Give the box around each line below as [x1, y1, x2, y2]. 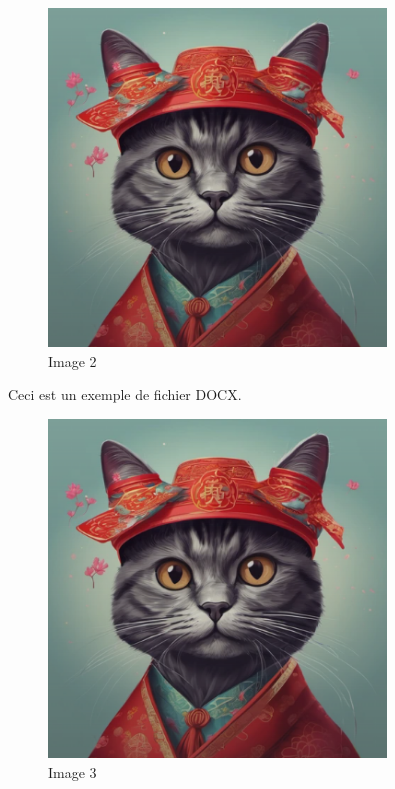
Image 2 [48, 350, 97, 371]
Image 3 [48, 761, 97, 782]
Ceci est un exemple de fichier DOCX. [8, 384, 242, 405]
